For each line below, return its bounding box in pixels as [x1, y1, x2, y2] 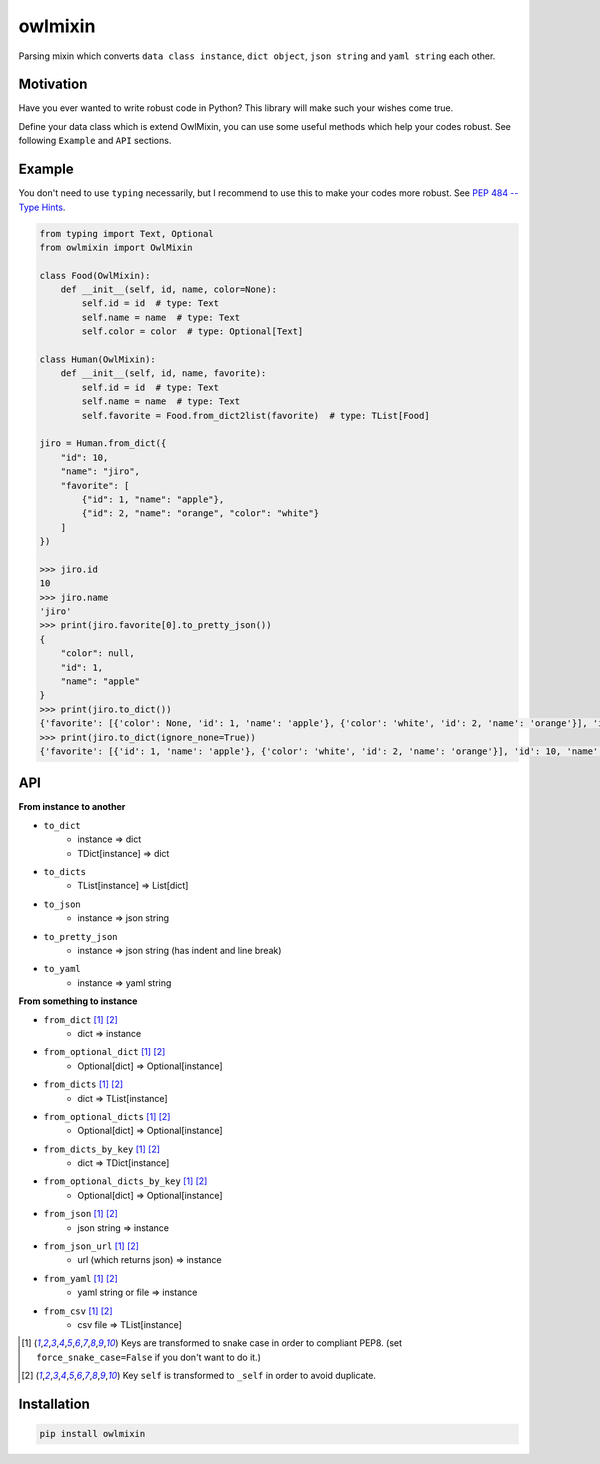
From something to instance [18, 995, 138, 1007]
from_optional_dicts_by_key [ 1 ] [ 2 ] [43, 1175, 208, 1187]
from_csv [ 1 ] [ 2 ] [43, 1305, 113, 1317]
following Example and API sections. [18, 135, 172, 147]
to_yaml [43, 963, 82, 975]
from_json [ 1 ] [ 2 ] [43, 1208, 119, 1220]
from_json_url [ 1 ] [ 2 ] [43, 1240, 140, 1252]
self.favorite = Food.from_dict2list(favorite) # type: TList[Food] [81, 410, 430, 421]
